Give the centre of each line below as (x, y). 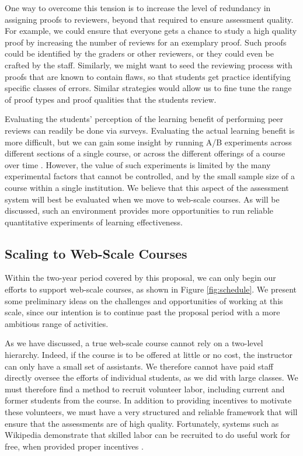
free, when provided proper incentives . (74, 446)
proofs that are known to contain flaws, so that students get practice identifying (148, 76)
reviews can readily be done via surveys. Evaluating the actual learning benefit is (150, 130)
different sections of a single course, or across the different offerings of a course (145, 153)
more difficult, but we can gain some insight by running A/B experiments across (148, 142)
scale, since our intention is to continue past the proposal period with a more (142, 312)
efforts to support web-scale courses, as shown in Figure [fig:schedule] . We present (151, 289)
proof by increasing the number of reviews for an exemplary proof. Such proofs (146, 42)
